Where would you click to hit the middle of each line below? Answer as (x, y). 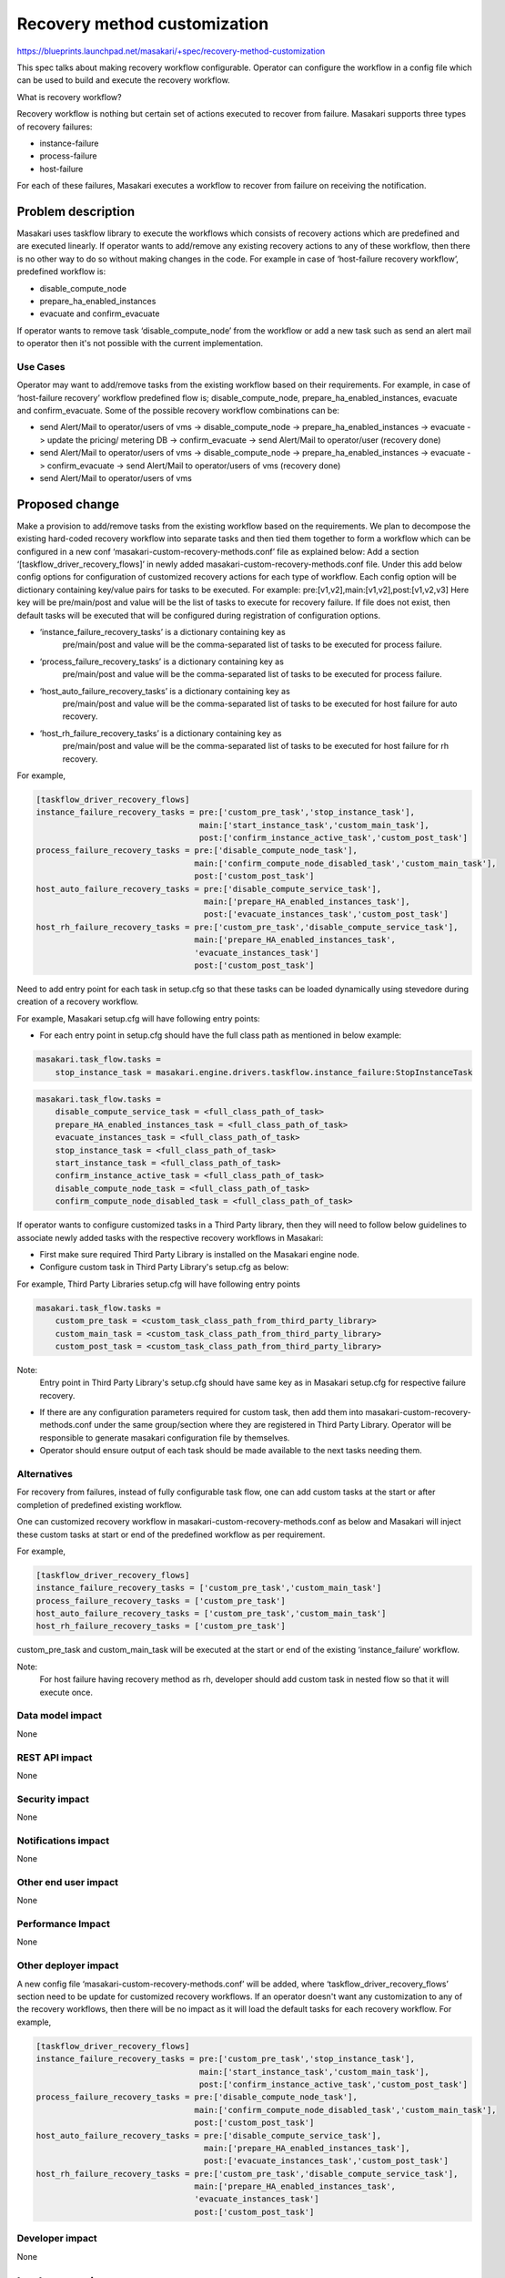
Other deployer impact (68, 1965)
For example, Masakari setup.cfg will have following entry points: (139, 1018)
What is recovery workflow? (69, 97)
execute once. (66, 1692)
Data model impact (60, 1716)
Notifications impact (63, 1841)
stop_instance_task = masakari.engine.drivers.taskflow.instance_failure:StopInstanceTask (264, 1072)
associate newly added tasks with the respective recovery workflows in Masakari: (170, 1237)
